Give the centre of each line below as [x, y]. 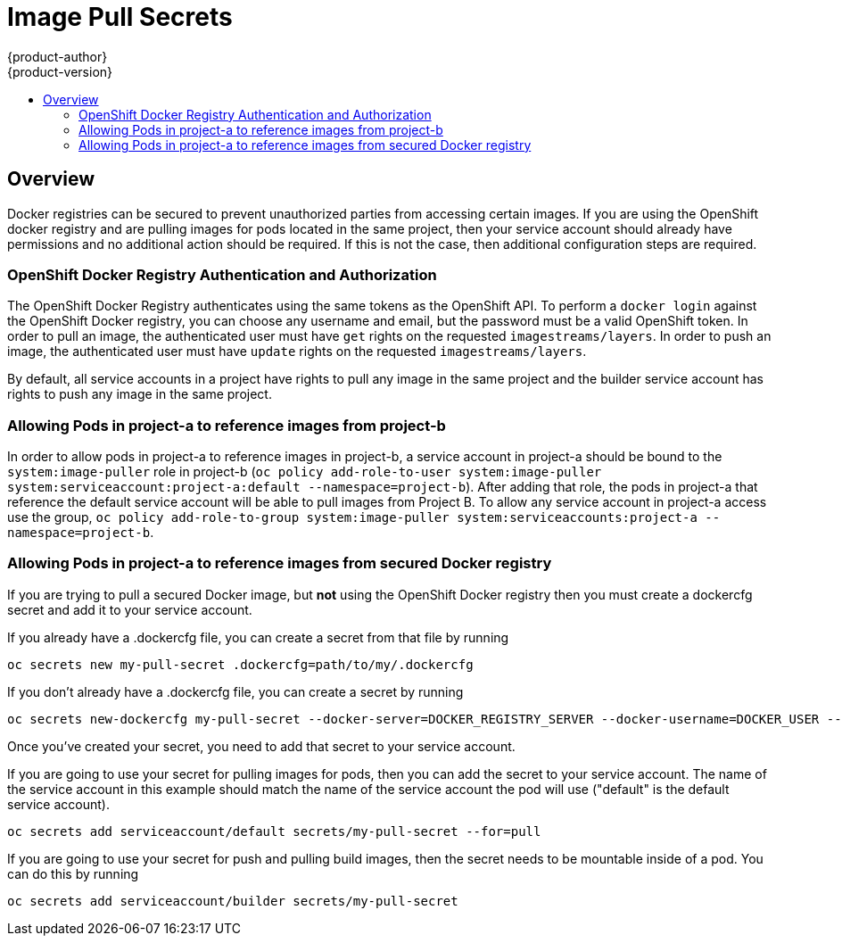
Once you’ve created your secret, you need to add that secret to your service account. [261, 746]
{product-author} [58, 56]
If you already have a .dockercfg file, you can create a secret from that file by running [258, 637]
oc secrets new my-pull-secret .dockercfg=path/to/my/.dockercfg [240, 664]
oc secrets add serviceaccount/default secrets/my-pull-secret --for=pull [274, 831]
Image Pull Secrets [120, 17]
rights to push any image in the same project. [140, 394]
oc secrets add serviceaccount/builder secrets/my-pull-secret [233, 901]
